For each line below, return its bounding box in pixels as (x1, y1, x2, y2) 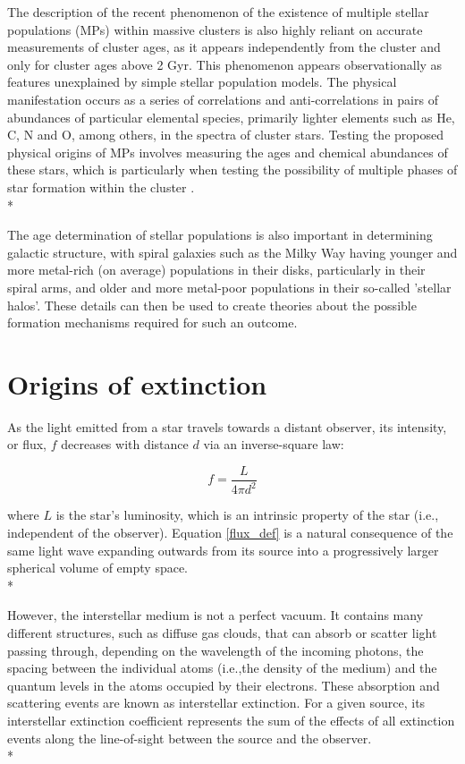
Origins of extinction (7, 365, 267, 402)
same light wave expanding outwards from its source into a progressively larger (7, 540, 439, 559)
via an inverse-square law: (203, 435, 344, 454)
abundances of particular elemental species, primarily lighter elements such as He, (7, 107, 455, 126)
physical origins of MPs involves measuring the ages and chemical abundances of (7, 142, 448, 161)
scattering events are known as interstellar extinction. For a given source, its (7, 693, 426, 712)
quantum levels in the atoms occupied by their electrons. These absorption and (7, 675, 440, 694)
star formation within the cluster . (7, 177, 195, 196)
